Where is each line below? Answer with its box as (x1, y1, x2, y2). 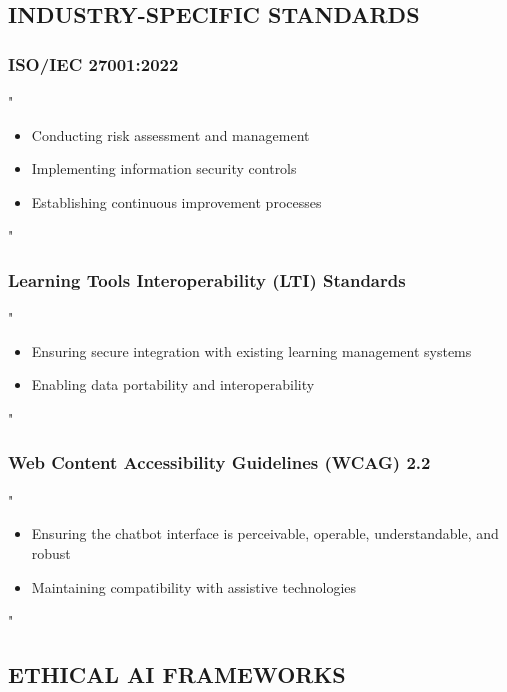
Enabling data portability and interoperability (31, 374, 315, 395)
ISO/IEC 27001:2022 (8, 51, 179, 76)
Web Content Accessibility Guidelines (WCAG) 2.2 (8, 450, 431, 475)
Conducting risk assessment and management (31, 124, 310, 145)
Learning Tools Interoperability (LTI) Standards (8, 267, 406, 292)
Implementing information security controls (31, 158, 297, 179)
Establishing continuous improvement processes (31, 191, 322, 212)
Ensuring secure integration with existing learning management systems (31, 340, 472, 361)
